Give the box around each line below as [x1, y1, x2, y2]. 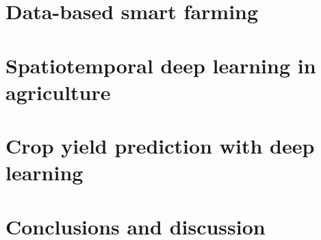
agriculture [5, 77, 111, 106]
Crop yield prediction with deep [5, 132, 315, 160]
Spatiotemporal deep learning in [5, 51, 316, 79]
